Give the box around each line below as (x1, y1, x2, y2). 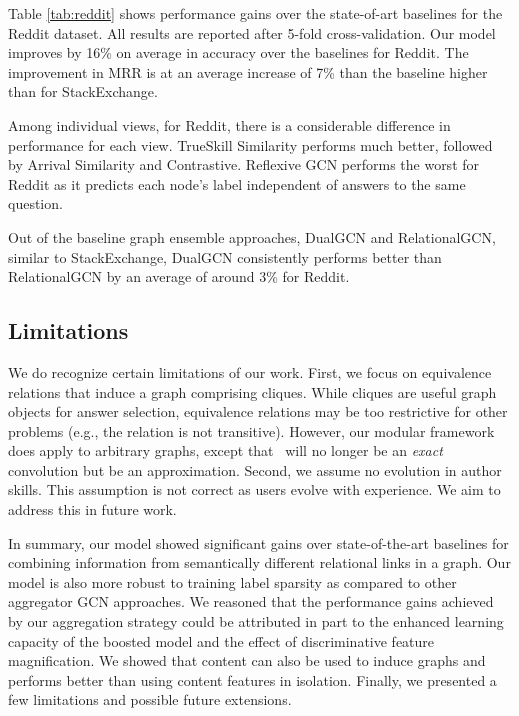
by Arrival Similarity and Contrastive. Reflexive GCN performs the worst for (8, 154, 480, 175)
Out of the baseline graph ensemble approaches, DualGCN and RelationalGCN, (8, 226, 496, 247)
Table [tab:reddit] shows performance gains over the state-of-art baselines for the (8, 3, 503, 23)
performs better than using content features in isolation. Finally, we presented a (8, 669, 497, 690)
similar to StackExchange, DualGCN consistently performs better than (8, 246, 442, 267)
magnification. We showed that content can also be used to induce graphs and (8, 650, 486, 671)
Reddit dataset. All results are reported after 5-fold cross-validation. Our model (8, 22, 496, 43)
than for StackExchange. (8, 81, 158, 102)
